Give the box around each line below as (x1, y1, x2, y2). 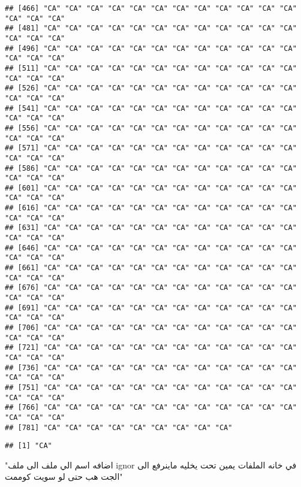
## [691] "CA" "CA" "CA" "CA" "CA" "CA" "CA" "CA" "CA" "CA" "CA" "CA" (5, 303, 297, 312)
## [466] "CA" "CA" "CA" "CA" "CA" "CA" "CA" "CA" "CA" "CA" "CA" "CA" (5, 4, 297, 13)
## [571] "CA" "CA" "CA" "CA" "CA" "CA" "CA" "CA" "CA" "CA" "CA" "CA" (5, 144, 297, 153)
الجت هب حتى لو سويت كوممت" (5, 470, 123, 483)
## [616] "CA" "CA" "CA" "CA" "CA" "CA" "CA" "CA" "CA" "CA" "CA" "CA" (5, 204, 297, 213)
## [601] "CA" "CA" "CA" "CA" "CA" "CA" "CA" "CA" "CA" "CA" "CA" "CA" (5, 183, 297, 192)
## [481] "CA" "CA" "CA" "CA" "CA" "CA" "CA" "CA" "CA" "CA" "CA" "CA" (5, 24, 297, 33)
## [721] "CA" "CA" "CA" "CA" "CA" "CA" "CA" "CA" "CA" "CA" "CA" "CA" (5, 343, 297, 352)
